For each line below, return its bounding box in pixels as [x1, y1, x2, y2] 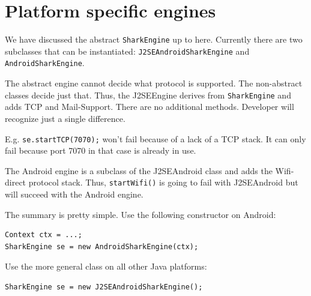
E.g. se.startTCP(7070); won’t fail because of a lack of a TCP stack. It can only [5, 132, 306, 145]
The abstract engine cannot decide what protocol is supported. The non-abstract [5, 77, 303, 89]
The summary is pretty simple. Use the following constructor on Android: [5, 208, 276, 220]
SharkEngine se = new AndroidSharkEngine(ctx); [5, 242, 199, 251]
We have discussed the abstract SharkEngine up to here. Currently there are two [5, 33, 303, 46]
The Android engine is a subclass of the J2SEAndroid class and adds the [5, 164, 273, 177]
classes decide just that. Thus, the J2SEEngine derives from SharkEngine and [5, 88, 291, 101]
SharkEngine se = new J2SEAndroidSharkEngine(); [5, 283, 203, 291]
